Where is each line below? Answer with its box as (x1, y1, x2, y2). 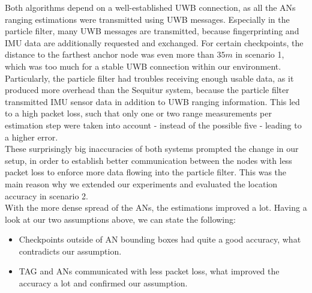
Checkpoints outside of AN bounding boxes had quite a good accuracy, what (19, 233, 301, 246)
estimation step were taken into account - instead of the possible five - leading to (5, 118, 302, 131)
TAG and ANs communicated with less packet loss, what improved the (19, 265, 280, 277)
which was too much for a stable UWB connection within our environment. (5, 59, 281, 72)
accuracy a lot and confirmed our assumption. (19, 277, 188, 289)
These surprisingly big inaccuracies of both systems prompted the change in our (5, 142, 299, 155)
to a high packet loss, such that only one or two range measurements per (5, 107, 272, 119)
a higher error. (5, 130, 58, 143)
